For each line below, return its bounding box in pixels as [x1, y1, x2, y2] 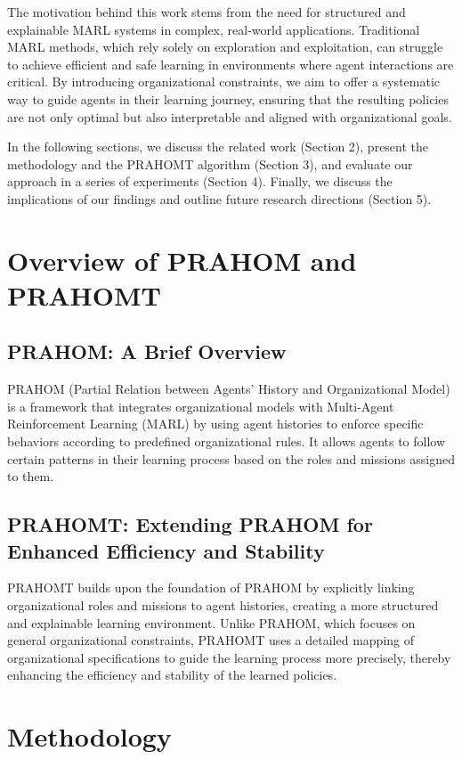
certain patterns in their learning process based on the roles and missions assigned [7, 449, 456, 468]
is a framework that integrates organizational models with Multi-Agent [7, 396, 394, 415]
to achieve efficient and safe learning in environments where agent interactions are [7, 54, 454, 73]
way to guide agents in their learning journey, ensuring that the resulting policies [7, 89, 449, 108]
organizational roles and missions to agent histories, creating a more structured [7, 596, 439, 615]
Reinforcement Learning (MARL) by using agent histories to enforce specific [7, 414, 424, 433]
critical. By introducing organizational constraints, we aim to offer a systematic [7, 72, 441, 91]
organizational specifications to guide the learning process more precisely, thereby [7, 648, 451, 666]
